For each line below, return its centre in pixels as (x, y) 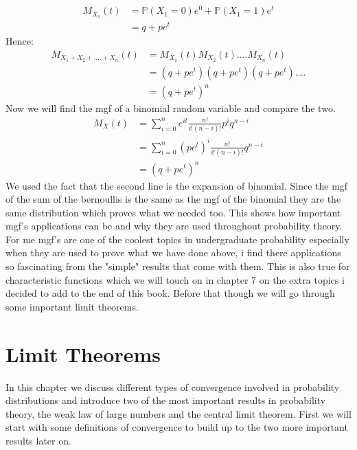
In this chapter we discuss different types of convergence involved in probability (173, 386)
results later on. (38, 440)
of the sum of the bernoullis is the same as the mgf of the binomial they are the (173, 199)
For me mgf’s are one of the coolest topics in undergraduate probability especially (177, 239)
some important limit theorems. (72, 306)
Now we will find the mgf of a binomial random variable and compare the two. (171, 108)
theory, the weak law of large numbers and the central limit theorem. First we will (178, 413)
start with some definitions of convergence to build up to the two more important (177, 427)
